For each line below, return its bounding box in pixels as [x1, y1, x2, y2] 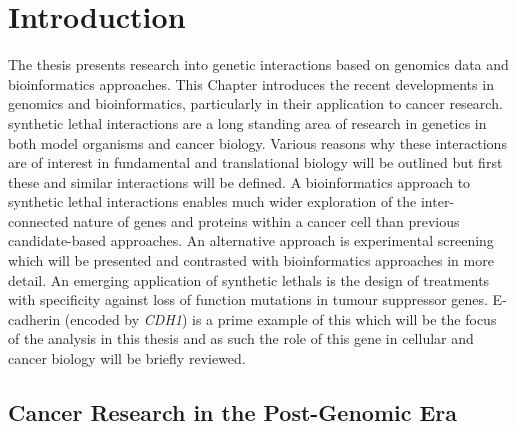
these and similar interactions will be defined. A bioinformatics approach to [8, 171, 471, 192]
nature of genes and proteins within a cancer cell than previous [73, 210, 460, 231]
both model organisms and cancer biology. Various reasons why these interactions [8, 132, 507, 153]
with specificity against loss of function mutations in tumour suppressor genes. [8, 289, 488, 310]
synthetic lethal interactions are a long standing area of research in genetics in [8, 112, 487, 133]
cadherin [8, 308, 61, 329]
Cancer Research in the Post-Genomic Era [8, 397, 458, 428]
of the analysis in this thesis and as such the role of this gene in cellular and [8, 328, 474, 349]
